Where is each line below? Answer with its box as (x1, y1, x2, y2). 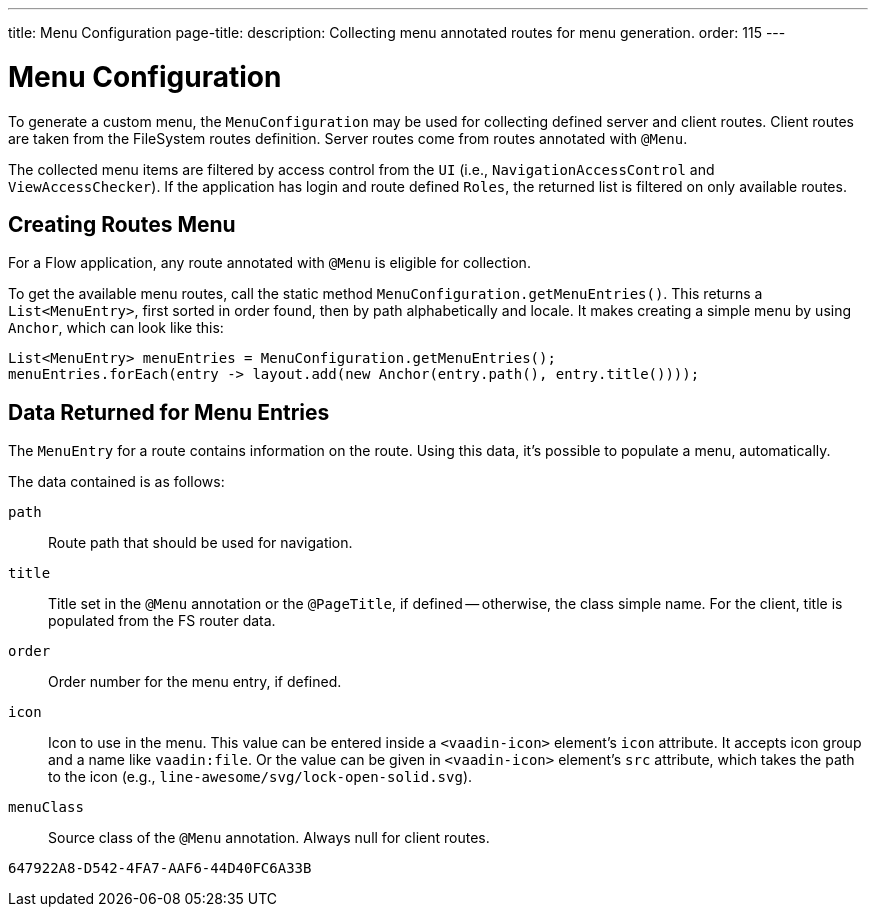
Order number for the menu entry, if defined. (48, 673, 342, 691)
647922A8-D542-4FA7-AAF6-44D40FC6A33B (8, 860, 312, 877)
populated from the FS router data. (48, 612, 276, 630)
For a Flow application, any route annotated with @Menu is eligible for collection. (8, 254, 531, 272)
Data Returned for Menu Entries (8, 399, 330, 425)
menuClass (8, 799, 84, 816)
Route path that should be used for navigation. (48, 534, 353, 552)
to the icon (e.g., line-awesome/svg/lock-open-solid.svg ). (48, 768, 473, 786)
